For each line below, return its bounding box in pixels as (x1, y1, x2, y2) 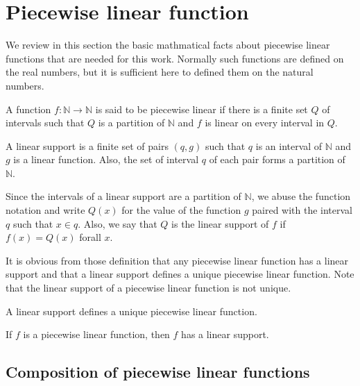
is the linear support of (171, 216, 269, 230)
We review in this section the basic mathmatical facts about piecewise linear (6, 37, 330, 52)
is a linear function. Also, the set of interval (13, 152, 199, 167)
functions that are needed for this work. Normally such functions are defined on (6, 51, 344, 65)
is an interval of (255, 138, 323, 153)
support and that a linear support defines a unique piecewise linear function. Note (6, 267, 354, 281)
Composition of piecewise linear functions (6, 361, 310, 383)
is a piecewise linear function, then (23, 327, 170, 342)
